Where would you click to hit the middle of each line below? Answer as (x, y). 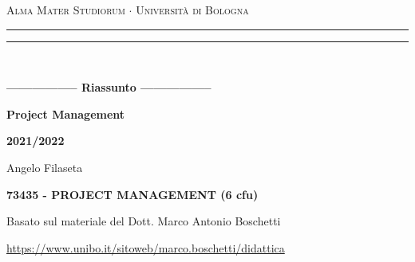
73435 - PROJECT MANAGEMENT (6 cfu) (132, 194)
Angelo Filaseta (45, 167)
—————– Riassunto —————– (109, 87)
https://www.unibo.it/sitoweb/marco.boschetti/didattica (146, 247)
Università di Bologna (192, 10)
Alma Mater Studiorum (66, 10)
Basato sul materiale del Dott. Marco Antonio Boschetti (144, 221)
